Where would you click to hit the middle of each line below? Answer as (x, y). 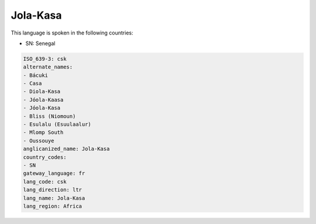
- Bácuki (36, 75)
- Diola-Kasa (42, 92)
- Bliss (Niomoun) (49, 116)
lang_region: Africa (52, 206)
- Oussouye (39, 141)
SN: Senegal (40, 43)
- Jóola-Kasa (42, 108)
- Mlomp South (43, 132)
